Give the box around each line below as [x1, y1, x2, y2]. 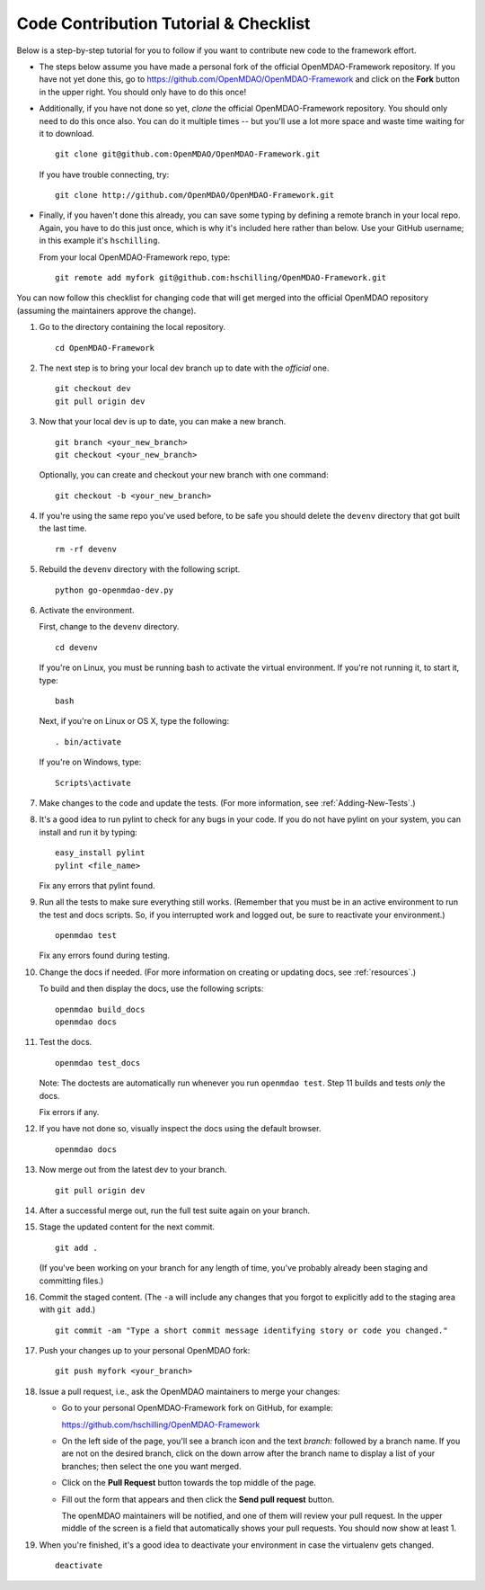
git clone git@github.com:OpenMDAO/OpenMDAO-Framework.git [55, 149, 321, 159]
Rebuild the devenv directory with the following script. [39, 564, 241, 575]
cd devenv [55, 642, 98, 652]
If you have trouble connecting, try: [39, 169, 170, 180]
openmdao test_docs [55, 1058, 141, 1067]
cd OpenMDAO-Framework [55, 343, 155, 353]
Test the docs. [39, 1037, 93, 1048]
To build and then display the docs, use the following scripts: [39, 983, 264, 994]
